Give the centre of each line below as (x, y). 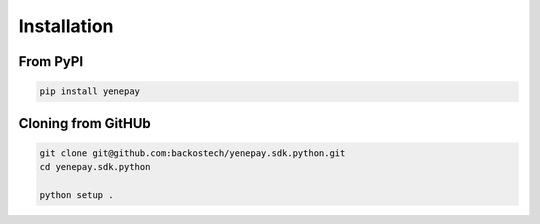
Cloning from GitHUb (85, 123)
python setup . (76, 194)
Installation (66, 26)
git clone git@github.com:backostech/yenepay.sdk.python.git (192, 153)
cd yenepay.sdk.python (95, 167)
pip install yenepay (89, 91)
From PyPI (51, 61)
